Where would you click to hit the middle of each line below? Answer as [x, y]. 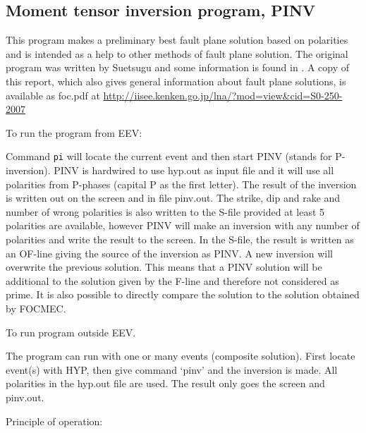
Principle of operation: [54, 421]
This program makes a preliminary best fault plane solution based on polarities [177, 40]
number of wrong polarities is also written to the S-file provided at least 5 [165, 211]
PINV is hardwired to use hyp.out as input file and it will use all [194, 170]
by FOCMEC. [36, 308]
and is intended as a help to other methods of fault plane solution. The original [177, 53]
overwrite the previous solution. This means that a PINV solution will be [164, 267]
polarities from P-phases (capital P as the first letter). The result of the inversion [181, 184]
